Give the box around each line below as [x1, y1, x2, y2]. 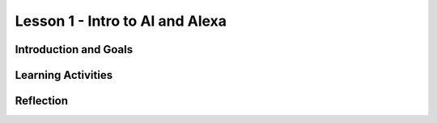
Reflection [15, 94, 69, 108]
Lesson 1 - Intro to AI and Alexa [15, 12, 227, 30]
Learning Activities [15, 68, 113, 82]
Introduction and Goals [15, 43, 134, 56]
